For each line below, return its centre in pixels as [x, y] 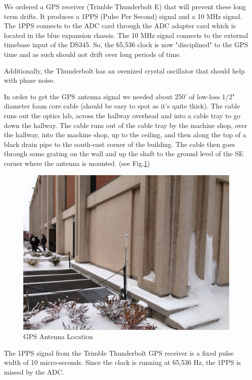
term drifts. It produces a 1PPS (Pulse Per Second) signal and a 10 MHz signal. [123, 16]
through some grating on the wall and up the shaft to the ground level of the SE [124, 154]
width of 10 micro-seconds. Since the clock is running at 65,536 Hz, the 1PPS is [123, 362]
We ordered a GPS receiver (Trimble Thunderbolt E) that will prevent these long [125, 6]
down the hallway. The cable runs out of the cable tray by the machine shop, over [126, 125]
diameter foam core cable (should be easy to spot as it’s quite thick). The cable [122, 106]
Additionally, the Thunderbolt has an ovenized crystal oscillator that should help [124, 70]
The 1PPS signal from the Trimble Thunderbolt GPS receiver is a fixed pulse [119, 353]
